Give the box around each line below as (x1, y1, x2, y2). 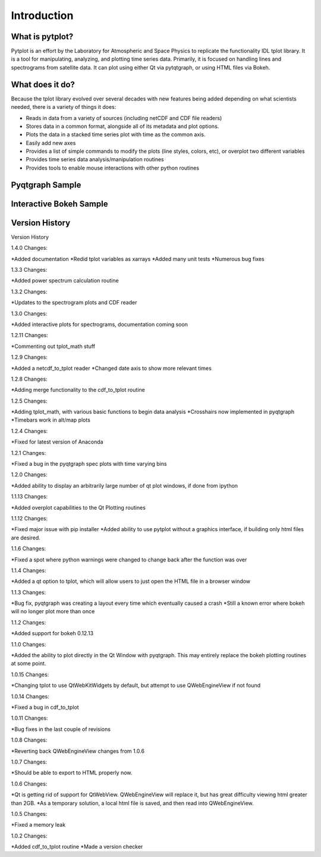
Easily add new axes (26, 139, 76, 146)
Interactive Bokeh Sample (11, 199, 108, 209)
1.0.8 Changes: (11, 736, 48, 743)
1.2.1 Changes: (11, 449, 46, 456)
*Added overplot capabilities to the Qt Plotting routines (11, 504, 146, 511)
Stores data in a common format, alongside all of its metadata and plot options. (26, 123, 219, 130)
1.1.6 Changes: (11, 545, 46, 553)
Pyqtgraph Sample (11, 180, 81, 190)
